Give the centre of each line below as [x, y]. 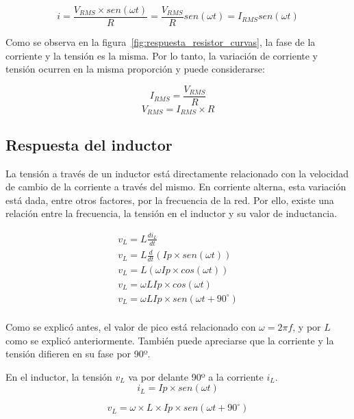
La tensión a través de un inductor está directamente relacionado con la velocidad [177, 173]
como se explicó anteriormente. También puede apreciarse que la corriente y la [170, 340]
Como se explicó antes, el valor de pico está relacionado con [131, 327]
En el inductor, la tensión [59, 376]
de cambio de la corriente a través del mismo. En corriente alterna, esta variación [176, 187]
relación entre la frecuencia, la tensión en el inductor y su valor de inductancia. [172, 213]
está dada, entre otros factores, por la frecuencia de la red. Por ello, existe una [170, 200]
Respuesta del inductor [89, 144]
